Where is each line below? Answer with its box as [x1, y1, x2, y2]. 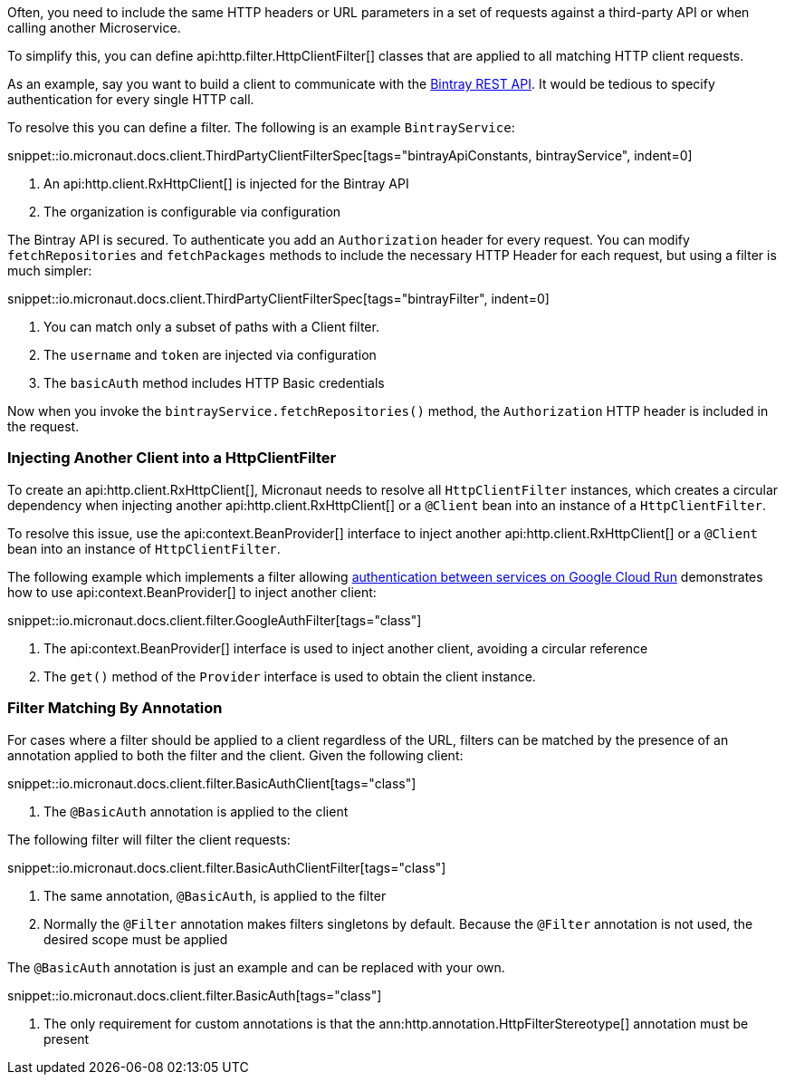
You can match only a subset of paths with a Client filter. [43, 319, 379, 334]
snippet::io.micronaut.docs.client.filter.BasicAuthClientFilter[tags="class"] [7, 859, 446, 875]
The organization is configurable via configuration [43, 204, 341, 219]
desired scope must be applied [43, 931, 228, 947]
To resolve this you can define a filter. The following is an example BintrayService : [7, 120, 515, 135]
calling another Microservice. [7, 20, 181, 35]
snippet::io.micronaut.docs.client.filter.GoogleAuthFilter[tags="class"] [7, 612, 422, 628]
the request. [7, 419, 80, 434]
